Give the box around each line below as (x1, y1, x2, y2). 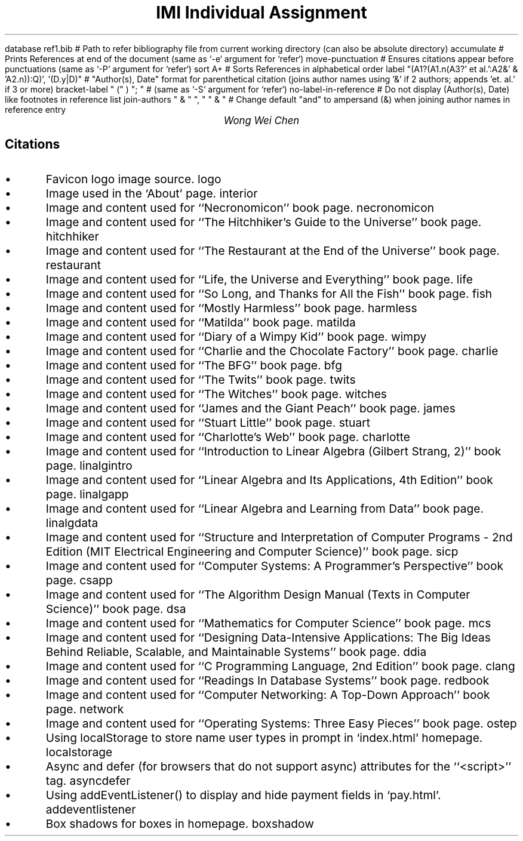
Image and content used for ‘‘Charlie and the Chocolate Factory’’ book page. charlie (45, 343, 499, 358)
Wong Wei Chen (223, 114, 300, 127)
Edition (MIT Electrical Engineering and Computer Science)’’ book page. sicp (45, 544, 459, 559)
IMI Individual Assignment (156, 2, 367, 23)
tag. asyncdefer (45, 773, 131, 788)
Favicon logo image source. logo (45, 171, 221, 186)
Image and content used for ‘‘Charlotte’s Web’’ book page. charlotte (45, 429, 411, 444)
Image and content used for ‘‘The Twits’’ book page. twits (45, 372, 356, 387)
